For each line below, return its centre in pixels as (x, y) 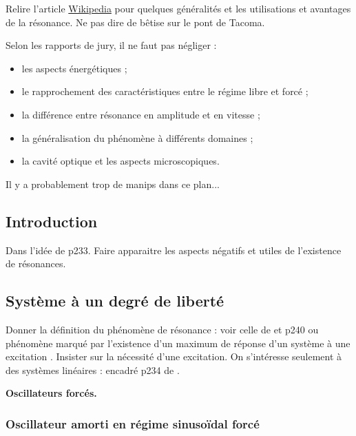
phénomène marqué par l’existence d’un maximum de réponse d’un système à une (178, 343)
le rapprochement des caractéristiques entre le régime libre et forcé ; (165, 91)
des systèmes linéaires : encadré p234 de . (93, 370)
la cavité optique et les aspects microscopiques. (121, 161)
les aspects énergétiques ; (74, 68)
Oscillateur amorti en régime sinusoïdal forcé (133, 423)
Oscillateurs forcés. (51, 393)
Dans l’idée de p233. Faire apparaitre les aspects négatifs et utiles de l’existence (174, 250)
